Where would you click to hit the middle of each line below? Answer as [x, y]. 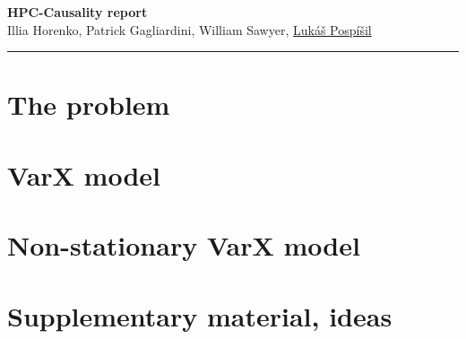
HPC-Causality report [78, 12]
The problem [89, 104]
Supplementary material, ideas [200, 315]
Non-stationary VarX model [184, 245]
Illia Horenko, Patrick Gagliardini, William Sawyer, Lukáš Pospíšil [190, 29]
